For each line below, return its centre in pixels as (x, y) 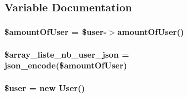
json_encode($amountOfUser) (66, 65)
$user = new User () (45, 88)
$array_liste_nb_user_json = (67, 54)
